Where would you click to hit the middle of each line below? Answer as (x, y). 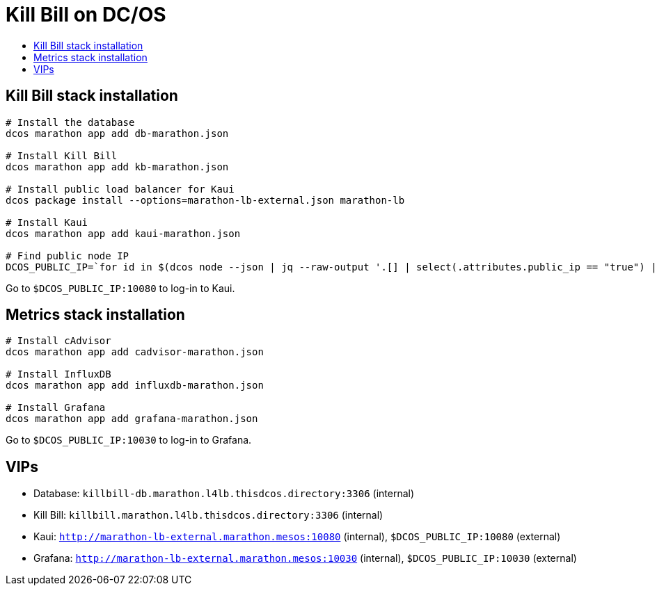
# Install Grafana (56, 408)
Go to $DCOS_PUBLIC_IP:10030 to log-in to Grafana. (129, 440)
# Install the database (70, 122)
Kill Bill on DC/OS (86, 15)
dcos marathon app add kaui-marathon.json (123, 233)
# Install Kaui (47, 222)
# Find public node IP (68, 256)
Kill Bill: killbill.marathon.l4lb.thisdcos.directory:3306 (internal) (208, 515)
